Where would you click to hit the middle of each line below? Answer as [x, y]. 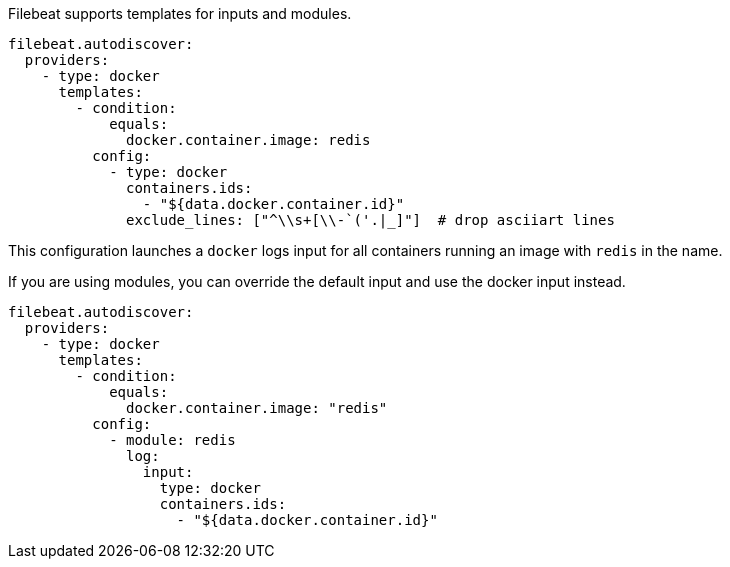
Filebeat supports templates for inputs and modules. [180, 13]
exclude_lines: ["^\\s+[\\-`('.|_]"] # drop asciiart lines [370, 220]
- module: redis [172, 440]
